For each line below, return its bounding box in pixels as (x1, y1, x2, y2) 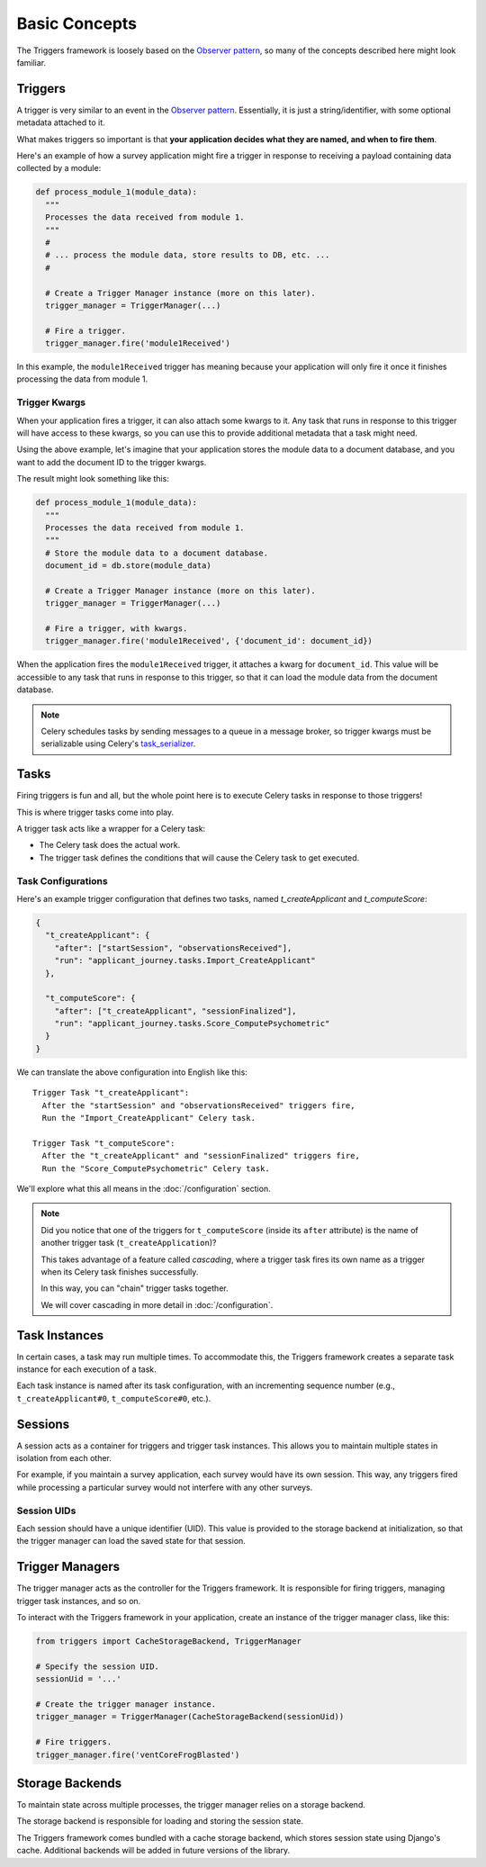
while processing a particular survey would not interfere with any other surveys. (16, 1482, 313, 1493)
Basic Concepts (16, 14, 138, 33)
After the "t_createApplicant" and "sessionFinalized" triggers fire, (41, 1150, 360, 1161)
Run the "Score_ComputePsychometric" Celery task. (41, 1163, 270, 1174)
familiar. (16, 57, 47, 68)
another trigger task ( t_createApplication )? (40, 1238, 217, 1249)
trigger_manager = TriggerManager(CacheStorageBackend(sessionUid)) (35, 1711, 345, 1722)
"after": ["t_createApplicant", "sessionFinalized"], (54, 1006, 297, 1016)
